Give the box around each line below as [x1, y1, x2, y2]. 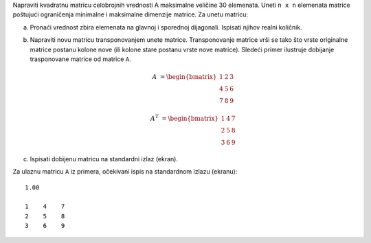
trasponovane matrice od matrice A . [30, 55, 132, 63]
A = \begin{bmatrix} [152, 73, 217, 81]
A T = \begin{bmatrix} [150, 113, 219, 122]
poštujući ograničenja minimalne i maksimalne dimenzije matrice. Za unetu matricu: [12, 10, 249, 19]
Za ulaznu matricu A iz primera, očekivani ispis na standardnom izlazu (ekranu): [12, 167, 238, 176]
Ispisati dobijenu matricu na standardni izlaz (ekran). [30, 154, 179, 163]
